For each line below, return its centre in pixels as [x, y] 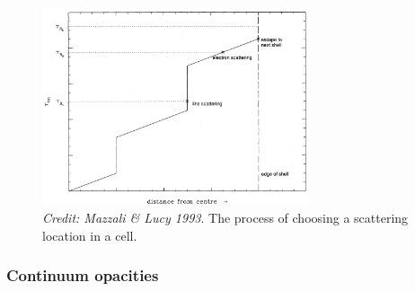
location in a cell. [90, 235]
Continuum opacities [83, 275]
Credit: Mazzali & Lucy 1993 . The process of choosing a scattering [225, 218]
